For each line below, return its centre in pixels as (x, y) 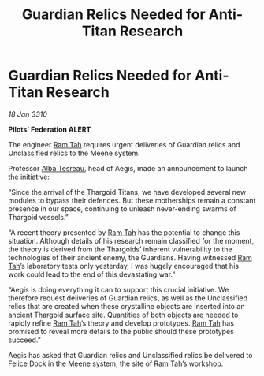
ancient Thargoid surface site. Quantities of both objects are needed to (123, 315)
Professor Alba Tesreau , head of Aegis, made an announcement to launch (128, 168)
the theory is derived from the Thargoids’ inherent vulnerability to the (120, 249)
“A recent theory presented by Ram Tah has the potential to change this (124, 232)
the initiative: (29, 177)
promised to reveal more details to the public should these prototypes (121, 331)
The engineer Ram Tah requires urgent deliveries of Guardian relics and (124, 144)
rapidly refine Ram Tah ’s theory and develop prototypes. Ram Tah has (121, 323)
